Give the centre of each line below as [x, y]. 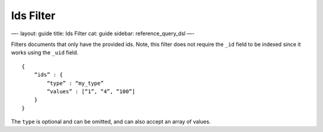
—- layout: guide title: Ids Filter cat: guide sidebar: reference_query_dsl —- [103, 33]
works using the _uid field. [45, 53]
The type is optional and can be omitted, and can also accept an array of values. [111, 122]
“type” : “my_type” [75, 83]
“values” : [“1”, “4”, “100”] [91, 91]
